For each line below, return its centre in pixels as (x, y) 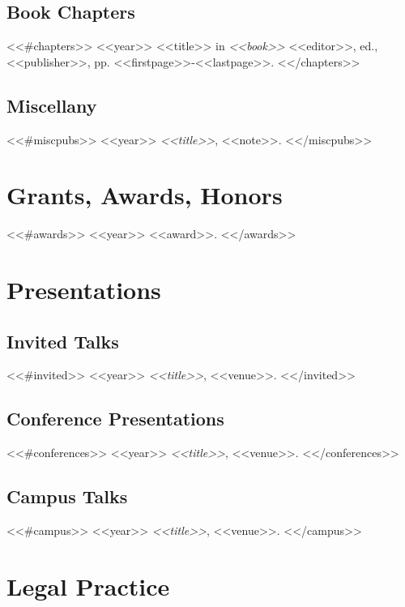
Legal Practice (88, 586)
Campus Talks (67, 496)
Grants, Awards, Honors (145, 195)
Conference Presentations (115, 419)
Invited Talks (63, 341)
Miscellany (52, 105)
